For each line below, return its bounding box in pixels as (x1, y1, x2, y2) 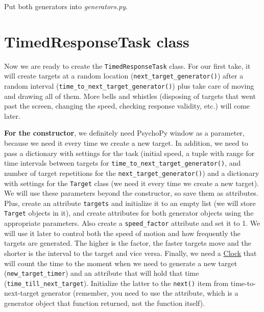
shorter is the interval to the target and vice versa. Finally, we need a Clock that (4, 247, 257, 258)
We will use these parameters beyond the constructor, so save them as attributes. (4, 188, 258, 198)
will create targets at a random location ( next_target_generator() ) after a (4, 70, 244, 81)
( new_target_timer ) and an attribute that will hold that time (4, 268, 199, 278)
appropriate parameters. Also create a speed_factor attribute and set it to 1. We (4, 218, 260, 228)
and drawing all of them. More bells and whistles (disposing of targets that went (4, 90, 256, 101)
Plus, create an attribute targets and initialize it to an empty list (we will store (4, 197, 256, 208)
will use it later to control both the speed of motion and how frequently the (4, 227, 241, 238)
